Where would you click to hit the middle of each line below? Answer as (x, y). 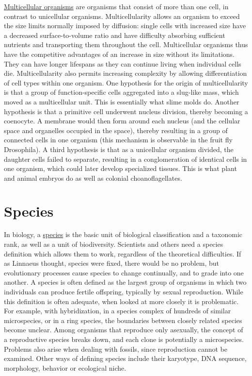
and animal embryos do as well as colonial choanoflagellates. (93, 178)
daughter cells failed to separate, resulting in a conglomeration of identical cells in (126, 159)
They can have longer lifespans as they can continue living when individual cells (123, 63)
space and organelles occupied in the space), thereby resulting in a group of (116, 130)
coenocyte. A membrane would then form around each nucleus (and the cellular (122, 121)
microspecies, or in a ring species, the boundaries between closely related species (123, 320)
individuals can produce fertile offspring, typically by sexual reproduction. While (124, 291)
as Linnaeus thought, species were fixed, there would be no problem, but (111, 263)
